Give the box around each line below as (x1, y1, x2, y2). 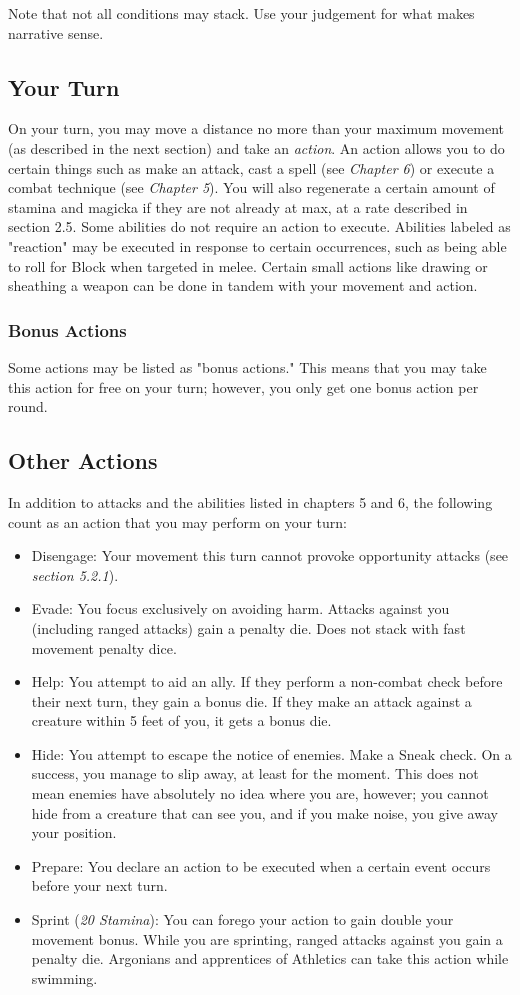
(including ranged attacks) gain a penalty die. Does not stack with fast (31, 617, 466, 638)
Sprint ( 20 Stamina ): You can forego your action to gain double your (31, 909, 454, 930)
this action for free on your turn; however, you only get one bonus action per (8, 376, 479, 397)
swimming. (31, 967, 98, 988)
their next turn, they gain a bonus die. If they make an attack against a (31, 690, 472, 711)
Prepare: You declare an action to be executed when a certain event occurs (31, 855, 491, 876)
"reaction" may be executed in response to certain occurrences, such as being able (8, 235, 507, 256)
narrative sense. (8, 22, 104, 43)
